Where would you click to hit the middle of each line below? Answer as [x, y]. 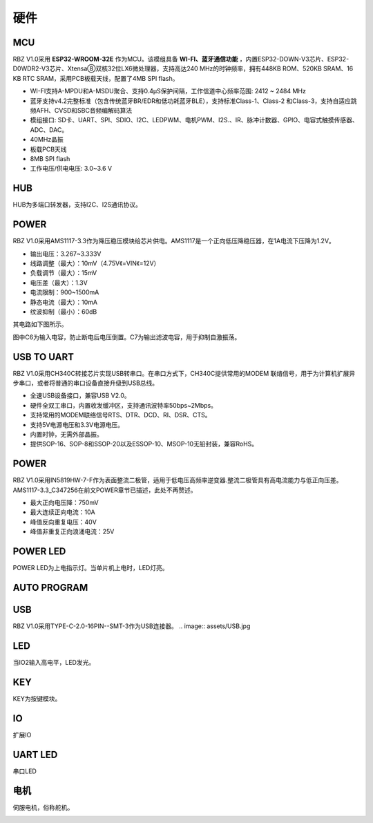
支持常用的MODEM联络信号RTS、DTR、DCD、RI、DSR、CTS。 [121, 415]
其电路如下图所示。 [40, 324]
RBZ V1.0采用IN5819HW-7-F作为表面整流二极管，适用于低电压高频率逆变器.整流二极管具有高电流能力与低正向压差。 [178, 480]
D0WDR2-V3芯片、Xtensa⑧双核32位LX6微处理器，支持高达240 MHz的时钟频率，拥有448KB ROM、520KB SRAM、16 [183, 68]
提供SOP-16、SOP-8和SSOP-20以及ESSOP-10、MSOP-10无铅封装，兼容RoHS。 [144, 444]
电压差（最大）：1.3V [59, 283]
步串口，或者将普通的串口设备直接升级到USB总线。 [86, 383]
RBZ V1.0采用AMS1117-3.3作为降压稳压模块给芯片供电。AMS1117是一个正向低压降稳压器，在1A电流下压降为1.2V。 [174, 241]
